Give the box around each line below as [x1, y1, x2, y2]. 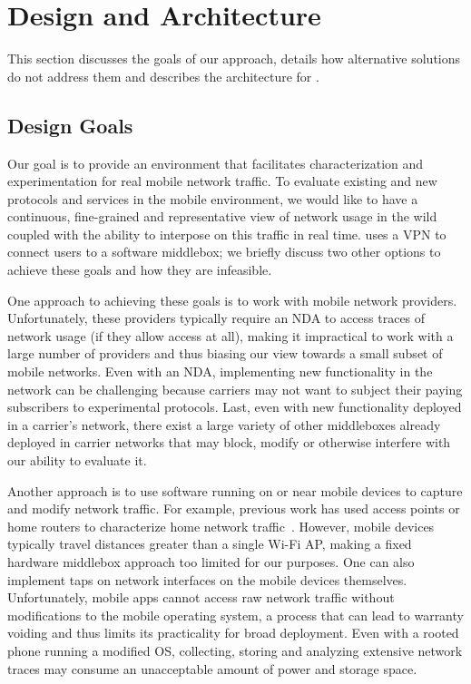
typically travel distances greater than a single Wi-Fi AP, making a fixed [7, 534, 412, 553]
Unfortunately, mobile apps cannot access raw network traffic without [7, 588, 395, 607]
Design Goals [7, 111, 133, 139]
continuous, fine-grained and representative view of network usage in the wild [7, 207, 437, 226]
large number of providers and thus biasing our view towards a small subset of [7, 344, 443, 363]
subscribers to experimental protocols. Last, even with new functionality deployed [7, 397, 462, 416]
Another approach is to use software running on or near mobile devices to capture [7, 481, 463, 500]
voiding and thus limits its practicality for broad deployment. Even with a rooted [7, 623, 459, 642]
